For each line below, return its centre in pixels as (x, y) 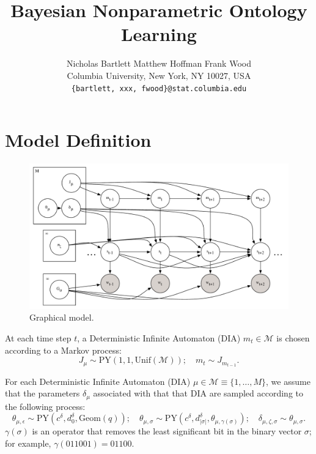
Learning (159, 34)
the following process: (45, 406)
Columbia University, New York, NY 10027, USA (159, 75)
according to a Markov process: (63, 350)
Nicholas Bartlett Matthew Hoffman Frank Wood (159, 63)
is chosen (293, 337)
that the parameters (42, 393)
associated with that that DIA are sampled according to (198, 393)
